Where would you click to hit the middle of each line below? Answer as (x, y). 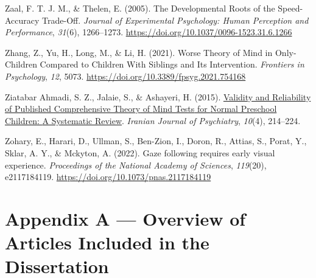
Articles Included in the (107, 242)
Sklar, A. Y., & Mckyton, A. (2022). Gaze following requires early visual (140, 152)
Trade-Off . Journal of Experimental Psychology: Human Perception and (175, 20)
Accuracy (22, 20)
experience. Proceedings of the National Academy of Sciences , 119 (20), (136, 165)
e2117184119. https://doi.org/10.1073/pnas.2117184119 (108, 177)
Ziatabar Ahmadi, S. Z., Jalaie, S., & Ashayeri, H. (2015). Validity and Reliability (158, 96)
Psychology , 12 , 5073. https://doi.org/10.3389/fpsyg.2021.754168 (125, 76)
